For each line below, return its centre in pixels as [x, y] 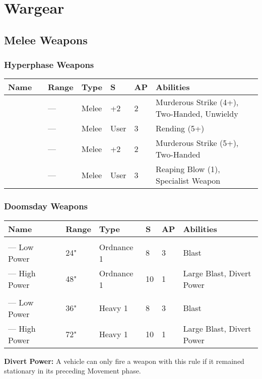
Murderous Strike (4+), [197, 102]
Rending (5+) [180, 128]
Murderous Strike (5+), [197, 143]
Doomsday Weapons [46, 206]
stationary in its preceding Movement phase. [73, 371]
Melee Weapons [46, 40]
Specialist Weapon [188, 181]
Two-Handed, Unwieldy [197, 114]
